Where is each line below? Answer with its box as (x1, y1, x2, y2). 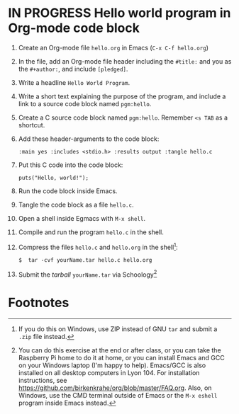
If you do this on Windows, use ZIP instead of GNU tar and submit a (18, 325, 218, 333)
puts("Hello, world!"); (18, 174, 89, 181)
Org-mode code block (8, 20, 140, 36)
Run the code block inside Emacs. (18, 186, 118, 195)
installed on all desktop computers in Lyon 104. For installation (18, 369, 200, 377)
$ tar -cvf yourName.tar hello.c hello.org (18, 256, 152, 263)
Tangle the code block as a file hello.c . (18, 200, 134, 209)
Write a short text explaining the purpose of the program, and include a (18, 92, 226, 100)
